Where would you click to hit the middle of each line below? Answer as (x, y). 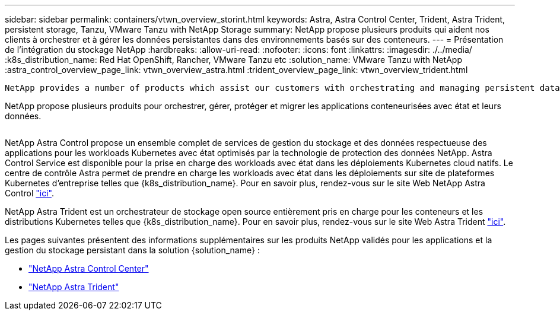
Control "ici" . (29, 193)
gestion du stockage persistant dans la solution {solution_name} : (132, 250)
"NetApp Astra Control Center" (89, 268)
